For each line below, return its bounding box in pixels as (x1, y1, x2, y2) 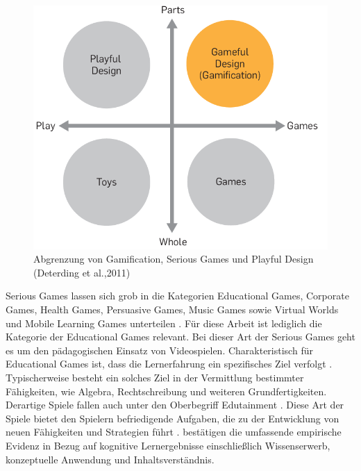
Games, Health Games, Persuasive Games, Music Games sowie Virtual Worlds (6, 302, 339, 317)
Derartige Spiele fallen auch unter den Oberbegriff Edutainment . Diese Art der (6, 397, 344, 412)
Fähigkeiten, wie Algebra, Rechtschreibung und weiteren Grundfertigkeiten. (6, 383, 327, 398)
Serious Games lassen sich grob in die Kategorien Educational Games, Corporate (6, 288, 349, 303)
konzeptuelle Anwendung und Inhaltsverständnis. (6, 452, 215, 466)
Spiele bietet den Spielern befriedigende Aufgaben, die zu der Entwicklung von (6, 411, 339, 425)
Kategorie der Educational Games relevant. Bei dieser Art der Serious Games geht (6, 329, 355, 344)
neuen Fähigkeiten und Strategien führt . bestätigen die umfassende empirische (6, 424, 342, 439)
